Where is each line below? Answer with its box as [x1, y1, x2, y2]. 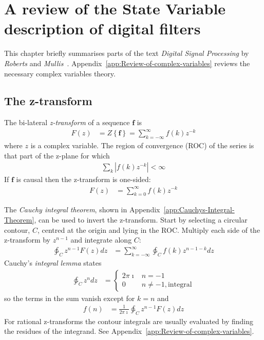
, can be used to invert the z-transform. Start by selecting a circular [34, 214, 248, 225]
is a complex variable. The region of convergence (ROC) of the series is [30, 140, 254, 151]
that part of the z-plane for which [4, 150, 110, 161]
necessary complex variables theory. [4, 68, 116, 78]
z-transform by [4, 234, 50, 245]
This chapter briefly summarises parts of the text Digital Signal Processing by [4, 48, 249, 58]
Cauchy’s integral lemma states [4, 257, 102, 268]
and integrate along [70, 234, 132, 245]
